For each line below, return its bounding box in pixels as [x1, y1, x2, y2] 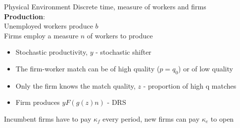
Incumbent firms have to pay [4, 113, 92, 124]
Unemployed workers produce [4, 21, 93, 31]
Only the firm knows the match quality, [15, 80, 136, 91]
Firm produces [15, 97, 60, 107]
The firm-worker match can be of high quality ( [15, 63, 160, 73]
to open [210, 113, 234, 124]
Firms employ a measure [4, 30, 79, 40]
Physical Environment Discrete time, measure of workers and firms [4, 1, 206, 11]
